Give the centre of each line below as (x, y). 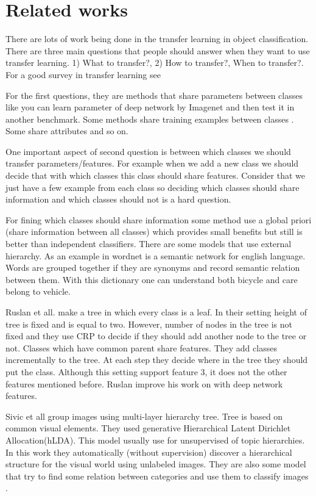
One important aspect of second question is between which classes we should (148, 151)
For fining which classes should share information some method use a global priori (159, 219)
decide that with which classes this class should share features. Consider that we (155, 175)
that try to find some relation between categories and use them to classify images (157, 476)
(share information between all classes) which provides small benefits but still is (154, 232)
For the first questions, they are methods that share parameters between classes (154, 95)
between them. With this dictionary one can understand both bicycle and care (152, 279)
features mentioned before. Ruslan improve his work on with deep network (144, 383)
